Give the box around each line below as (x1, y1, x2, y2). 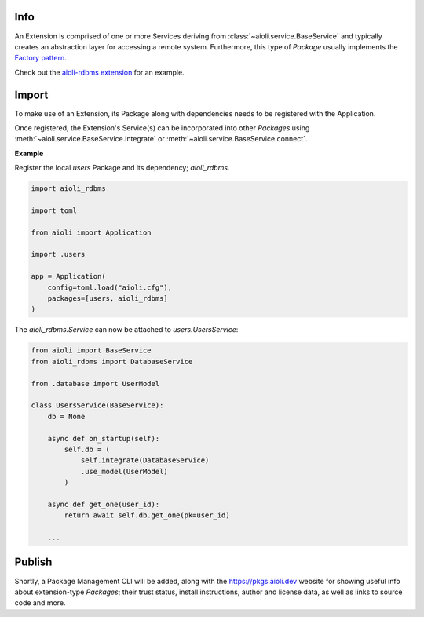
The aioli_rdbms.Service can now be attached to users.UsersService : (14, 325, 239, 334)
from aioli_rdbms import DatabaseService (31, 357, 193, 366)
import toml (31, 206, 78, 215)
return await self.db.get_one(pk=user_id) (64, 511, 231, 520)
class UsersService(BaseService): (31, 401, 164, 410)
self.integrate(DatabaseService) (80, 456, 210, 465)
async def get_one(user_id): (47, 499, 160, 509)
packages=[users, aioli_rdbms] (47, 294, 168, 303)
